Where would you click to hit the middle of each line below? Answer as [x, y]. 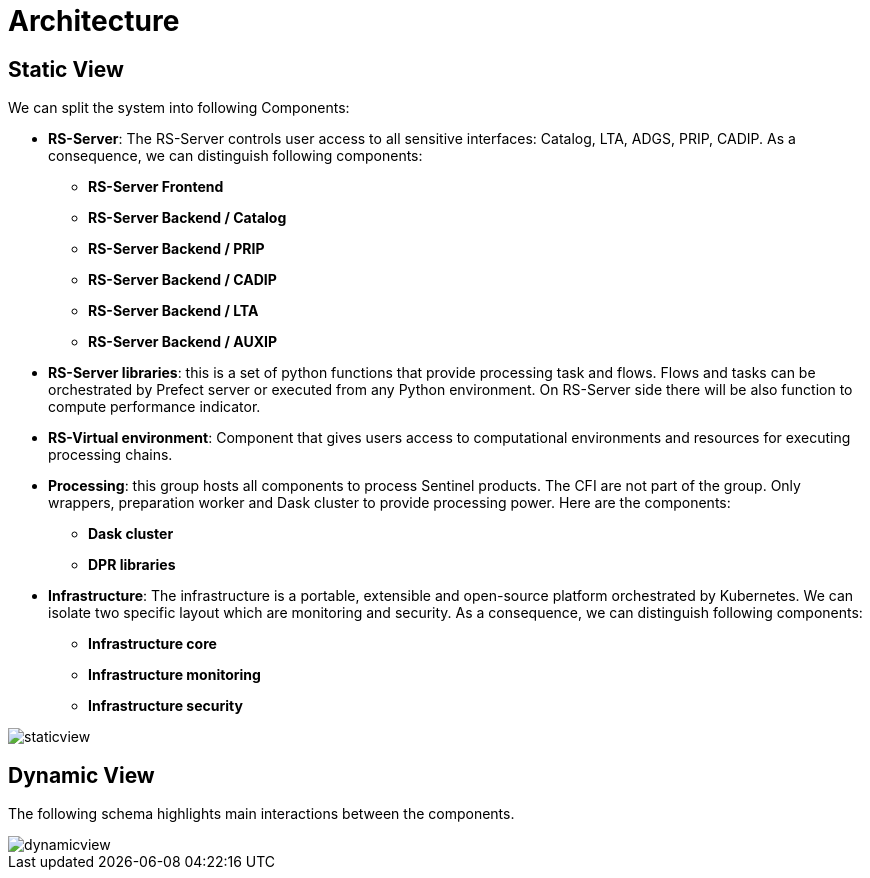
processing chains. [110, 455]
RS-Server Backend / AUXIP [182, 342]
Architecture [94, 21]
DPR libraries [132, 565]
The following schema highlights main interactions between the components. [261, 814]
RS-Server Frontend [156, 187]
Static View [66, 69]
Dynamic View [81, 775]
